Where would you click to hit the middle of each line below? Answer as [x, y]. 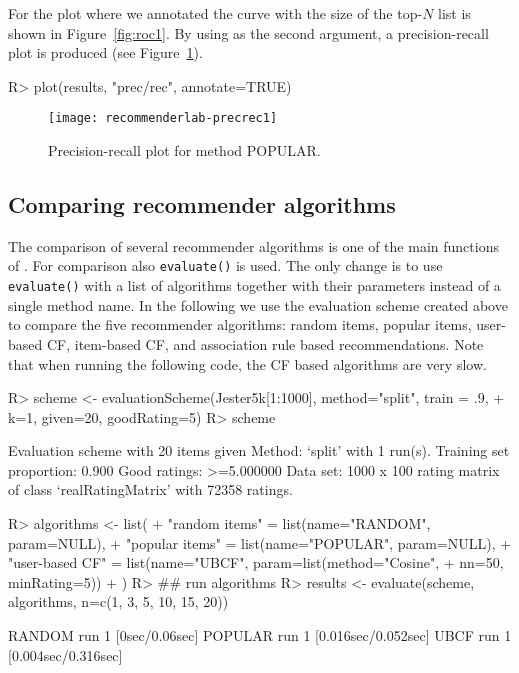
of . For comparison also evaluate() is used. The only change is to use [225, 265]
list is [454, 13]
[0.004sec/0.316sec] [65, 654]
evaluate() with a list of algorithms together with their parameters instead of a [254, 285]
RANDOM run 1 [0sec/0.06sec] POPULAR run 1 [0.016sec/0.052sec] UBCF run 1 [260, 635]
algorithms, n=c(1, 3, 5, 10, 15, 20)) [118, 601]
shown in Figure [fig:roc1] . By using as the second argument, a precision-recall [248, 32]
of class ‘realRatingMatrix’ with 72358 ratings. [150, 489]
